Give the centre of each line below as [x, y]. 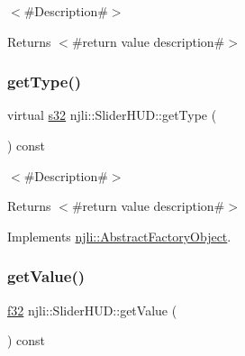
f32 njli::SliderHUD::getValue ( [92, 310]
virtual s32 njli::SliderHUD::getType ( [112, 115]
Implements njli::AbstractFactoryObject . [119, 236]
